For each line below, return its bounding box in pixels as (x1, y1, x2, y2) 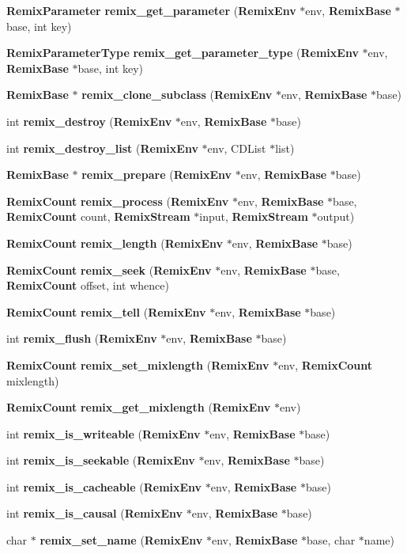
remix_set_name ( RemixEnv (40, 532, 203, 548)
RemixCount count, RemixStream (6, 208, 190, 225)
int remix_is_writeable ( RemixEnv (6, 425, 201, 442)
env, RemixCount (278, 356, 373, 373)
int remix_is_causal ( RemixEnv (6, 505, 183, 522)
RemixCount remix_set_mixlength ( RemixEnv (6, 356, 269, 373)
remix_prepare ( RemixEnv (81, 166, 232, 183)
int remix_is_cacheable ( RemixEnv (6, 478, 202, 495)
